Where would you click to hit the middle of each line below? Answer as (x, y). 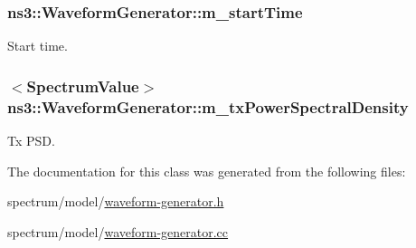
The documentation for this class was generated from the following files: (207, 171)
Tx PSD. (31, 140)
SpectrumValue (83, 86)
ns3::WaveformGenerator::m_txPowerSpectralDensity (208, 106)
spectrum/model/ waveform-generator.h (116, 201)
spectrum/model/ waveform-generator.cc (118, 231)
